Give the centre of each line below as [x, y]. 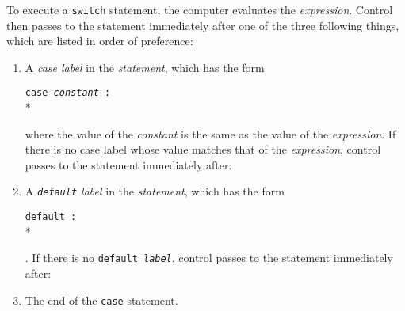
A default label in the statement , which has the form [155, 191]
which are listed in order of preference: [100, 41]
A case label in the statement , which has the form [145, 67]
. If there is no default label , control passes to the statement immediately [209, 258]
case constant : [68, 93]
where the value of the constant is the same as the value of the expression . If [210, 133]
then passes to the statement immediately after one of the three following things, [203, 25]
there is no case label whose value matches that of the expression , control [203, 149]
